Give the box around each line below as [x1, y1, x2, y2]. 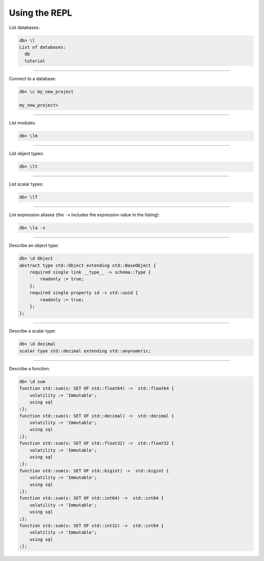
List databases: [9, 25, 40, 30]
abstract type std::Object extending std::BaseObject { [19, 262, 156, 268]
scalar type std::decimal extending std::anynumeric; [19, 348, 151, 354]
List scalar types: [9, 181, 44, 187]
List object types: [9, 151, 44, 156]
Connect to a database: [9, 76, 56, 81]
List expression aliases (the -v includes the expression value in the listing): [9, 212, 160, 218]
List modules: [9, 120, 36, 126]
